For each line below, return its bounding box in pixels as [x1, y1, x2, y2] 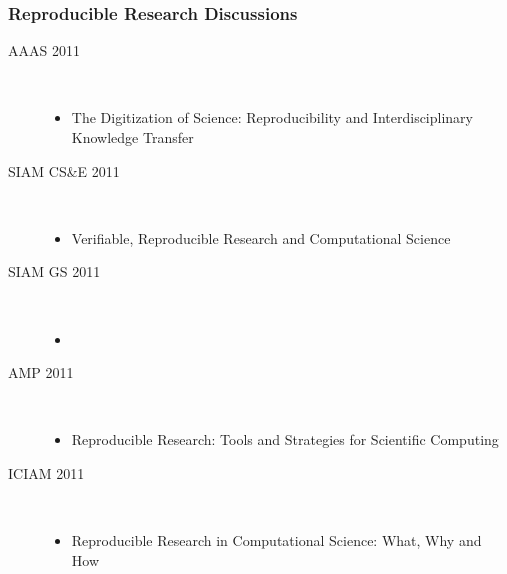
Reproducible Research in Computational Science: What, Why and [71, 530, 482, 551]
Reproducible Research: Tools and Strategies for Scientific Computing [71, 429, 499, 450]
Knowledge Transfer [71, 127, 194, 147]
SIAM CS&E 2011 [8, 160, 120, 181]
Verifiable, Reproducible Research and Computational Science [71, 227, 451, 248]
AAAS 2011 [8, 40, 80, 61]
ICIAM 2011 [8, 462, 85, 483]
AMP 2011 [8, 362, 74, 383]
